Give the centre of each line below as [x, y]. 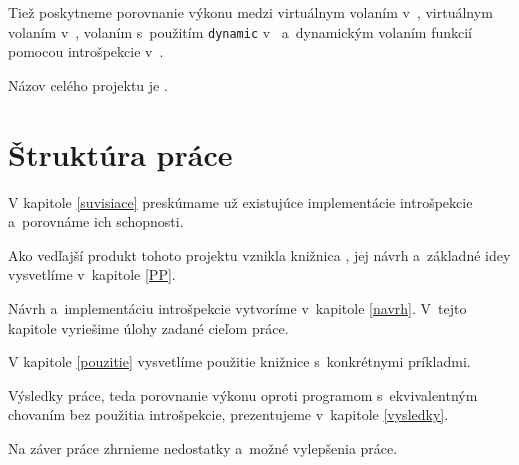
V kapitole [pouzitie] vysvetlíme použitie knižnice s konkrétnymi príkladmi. [239, 361]
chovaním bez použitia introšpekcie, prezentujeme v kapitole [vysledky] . [228, 414]
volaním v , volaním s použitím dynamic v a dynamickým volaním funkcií [240, 31]
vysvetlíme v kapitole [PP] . [92, 274]
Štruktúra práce [120, 153]
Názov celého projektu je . [88, 84]
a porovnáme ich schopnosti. [96, 221]
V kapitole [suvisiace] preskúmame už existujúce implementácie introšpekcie [240, 201]
